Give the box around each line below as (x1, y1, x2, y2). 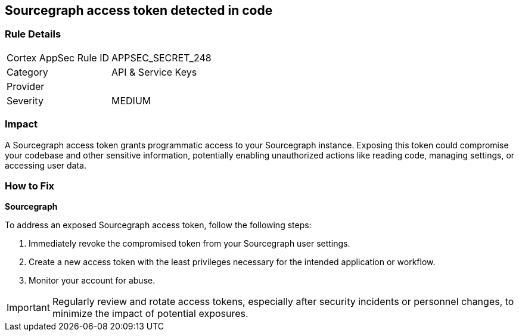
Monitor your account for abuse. (29, 275, 156, 286)
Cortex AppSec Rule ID (7, 51, 110, 64)
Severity (7, 94, 43, 107)
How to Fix (5, 179, 55, 192)
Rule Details (5, 28, 61, 41)
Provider (7, 80, 45, 92)
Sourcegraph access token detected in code (5, 3, 273, 18)
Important (7, 301, 50, 314)
